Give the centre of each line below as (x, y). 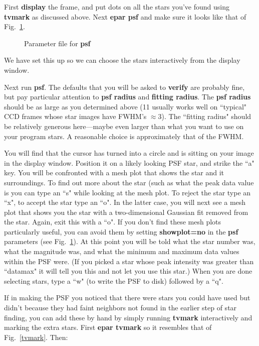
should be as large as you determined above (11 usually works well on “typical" (125, 106)
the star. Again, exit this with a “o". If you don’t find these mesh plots (113, 222)
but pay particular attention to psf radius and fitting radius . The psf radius (127, 97)
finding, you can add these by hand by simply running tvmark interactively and (128, 317)
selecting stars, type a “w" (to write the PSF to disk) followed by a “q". (114, 280)
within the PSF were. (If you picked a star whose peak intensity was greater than (129, 261)
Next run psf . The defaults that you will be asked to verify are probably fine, (124, 87)
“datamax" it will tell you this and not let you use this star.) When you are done (128, 271)
